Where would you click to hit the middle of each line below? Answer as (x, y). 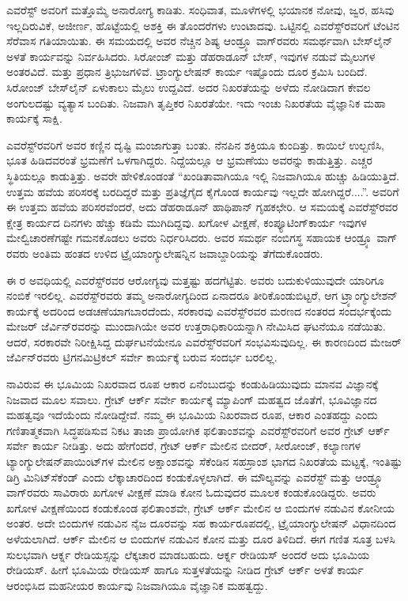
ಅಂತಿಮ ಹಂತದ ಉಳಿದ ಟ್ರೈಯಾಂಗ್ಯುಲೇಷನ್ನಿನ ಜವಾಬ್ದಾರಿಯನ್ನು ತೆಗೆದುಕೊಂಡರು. (178, 253)
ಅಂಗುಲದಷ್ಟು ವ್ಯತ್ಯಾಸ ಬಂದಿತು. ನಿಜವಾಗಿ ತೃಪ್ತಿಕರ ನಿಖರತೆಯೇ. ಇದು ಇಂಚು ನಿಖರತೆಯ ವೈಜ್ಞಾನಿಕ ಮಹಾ (196, 102)
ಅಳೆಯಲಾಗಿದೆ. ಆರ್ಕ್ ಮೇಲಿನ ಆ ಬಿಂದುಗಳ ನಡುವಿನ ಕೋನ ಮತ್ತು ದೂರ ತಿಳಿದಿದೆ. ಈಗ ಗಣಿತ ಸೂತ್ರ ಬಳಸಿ (201, 539)
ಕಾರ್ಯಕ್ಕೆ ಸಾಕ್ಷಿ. (34, 118)
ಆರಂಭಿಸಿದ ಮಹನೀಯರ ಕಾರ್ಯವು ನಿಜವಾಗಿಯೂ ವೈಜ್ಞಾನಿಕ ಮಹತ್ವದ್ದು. (137, 585)
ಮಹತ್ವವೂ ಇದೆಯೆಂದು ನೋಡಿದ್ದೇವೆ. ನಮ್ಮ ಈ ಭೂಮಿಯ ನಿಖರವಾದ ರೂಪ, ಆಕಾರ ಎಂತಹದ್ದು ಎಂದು (192, 415)
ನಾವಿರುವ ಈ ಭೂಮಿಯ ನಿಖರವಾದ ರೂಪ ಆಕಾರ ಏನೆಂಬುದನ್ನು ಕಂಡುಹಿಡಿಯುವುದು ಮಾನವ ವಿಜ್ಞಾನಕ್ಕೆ (193, 384)
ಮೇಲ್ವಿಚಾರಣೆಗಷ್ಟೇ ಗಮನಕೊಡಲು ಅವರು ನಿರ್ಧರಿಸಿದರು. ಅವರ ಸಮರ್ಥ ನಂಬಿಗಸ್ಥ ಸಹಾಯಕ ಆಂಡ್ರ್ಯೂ (190, 238)
